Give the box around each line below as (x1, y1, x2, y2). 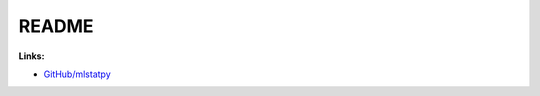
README (18, 15, 94, 37)
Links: (18, 50, 45, 62)
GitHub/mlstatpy (43, 68, 112, 80)
